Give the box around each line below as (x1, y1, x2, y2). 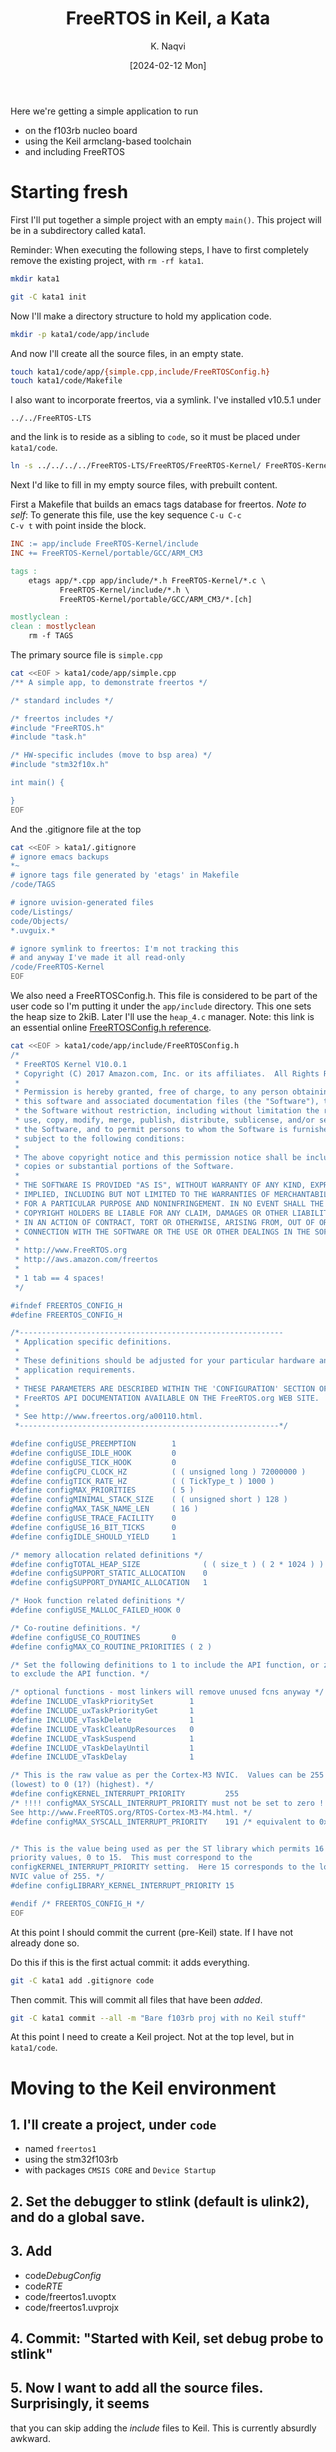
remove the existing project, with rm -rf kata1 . (10, 254, 204, 266)
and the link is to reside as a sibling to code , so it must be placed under (10, 431, 301, 443)
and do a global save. (10, 2208, 146, 2226)
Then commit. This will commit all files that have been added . (10, 1993, 263, 2006)
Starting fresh (10, 181, 129, 204)
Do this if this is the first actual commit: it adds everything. (10, 1956, 250, 1968)
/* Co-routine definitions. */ (10, 1623, 141, 1633)
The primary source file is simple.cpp (10, 649, 163, 661)
